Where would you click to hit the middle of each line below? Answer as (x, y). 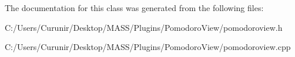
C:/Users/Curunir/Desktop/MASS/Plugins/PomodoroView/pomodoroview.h (144, 27)
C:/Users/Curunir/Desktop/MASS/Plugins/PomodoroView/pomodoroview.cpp (148, 47)
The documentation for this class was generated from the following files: (134, 8)
